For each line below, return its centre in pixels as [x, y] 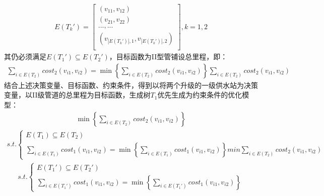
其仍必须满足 [25, 57]
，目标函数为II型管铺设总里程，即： [168, 57]
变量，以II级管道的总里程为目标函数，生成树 [77, 95]
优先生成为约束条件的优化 [200, 95]
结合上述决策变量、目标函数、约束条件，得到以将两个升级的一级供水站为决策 [131, 85]
